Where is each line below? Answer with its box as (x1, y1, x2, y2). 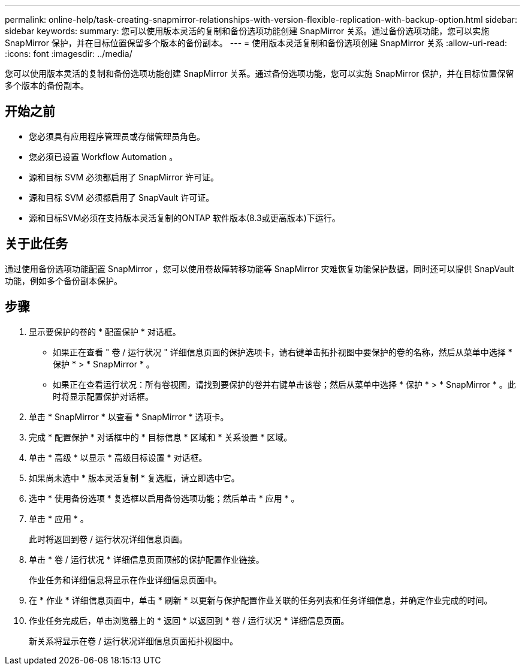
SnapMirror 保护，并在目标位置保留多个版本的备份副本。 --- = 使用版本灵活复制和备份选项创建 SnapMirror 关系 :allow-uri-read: (5, 38, 508, 48)
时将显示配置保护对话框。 (53, 391, 153, 402)
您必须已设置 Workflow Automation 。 (29, 151, 178, 162)
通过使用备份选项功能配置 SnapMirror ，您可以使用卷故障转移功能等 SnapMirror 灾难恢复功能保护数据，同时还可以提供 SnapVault (5, 263, 514, 274)
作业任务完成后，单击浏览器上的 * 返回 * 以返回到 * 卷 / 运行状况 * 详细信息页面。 (29, 615, 349, 626)
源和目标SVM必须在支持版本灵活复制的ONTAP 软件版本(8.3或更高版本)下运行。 (29, 212, 340, 223)
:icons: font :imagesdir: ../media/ (5, 49, 132, 59)
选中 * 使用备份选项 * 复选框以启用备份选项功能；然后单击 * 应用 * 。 (29, 493, 300, 503)
